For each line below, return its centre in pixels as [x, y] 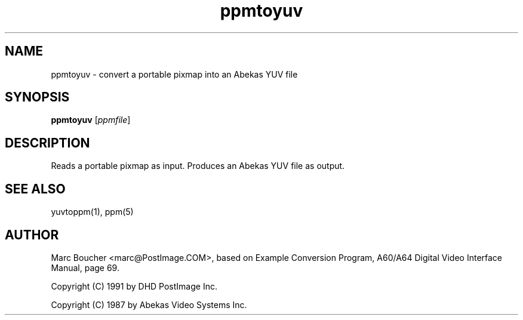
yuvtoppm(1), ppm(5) [92, 212]
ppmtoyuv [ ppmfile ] [91, 120]
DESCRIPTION [47, 143]
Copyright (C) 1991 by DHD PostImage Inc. [134, 286]
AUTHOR [32, 235]
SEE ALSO [35, 189]
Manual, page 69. [85, 267]
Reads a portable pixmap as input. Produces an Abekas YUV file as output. [198, 166]
